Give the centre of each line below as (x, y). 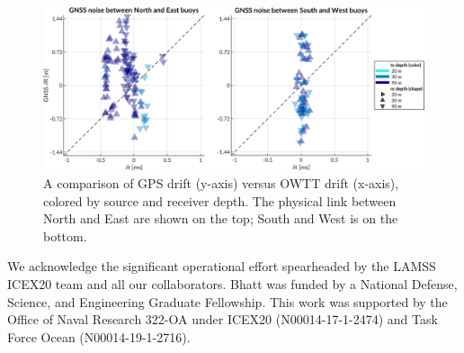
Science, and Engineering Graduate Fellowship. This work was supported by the (228, 301)
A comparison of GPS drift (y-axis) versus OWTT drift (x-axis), (221, 182)
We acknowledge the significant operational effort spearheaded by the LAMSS (222, 266)
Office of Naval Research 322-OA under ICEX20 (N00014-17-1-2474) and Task (223, 319)
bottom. (65, 235)
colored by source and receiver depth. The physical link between (220, 200)
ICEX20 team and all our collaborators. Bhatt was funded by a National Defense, (232, 283)
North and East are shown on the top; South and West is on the (221, 218)
